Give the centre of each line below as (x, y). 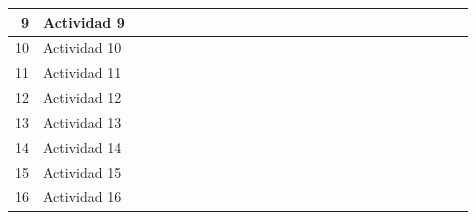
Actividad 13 (82, 121)
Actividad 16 (82, 196)
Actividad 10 (82, 47)
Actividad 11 (82, 72)
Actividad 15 (82, 171)
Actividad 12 (82, 97)
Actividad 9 (84, 21)
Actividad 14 (82, 146)
